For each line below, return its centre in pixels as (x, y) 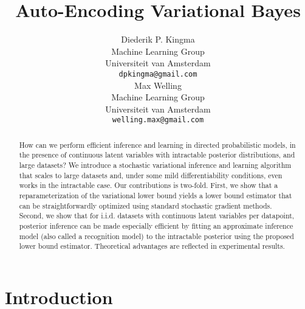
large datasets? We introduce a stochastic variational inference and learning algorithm (155, 165)
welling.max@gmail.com (158, 120)
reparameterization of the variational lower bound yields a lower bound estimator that (156, 196)
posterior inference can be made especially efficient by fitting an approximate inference (156, 226)
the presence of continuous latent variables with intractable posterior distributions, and (157, 155)
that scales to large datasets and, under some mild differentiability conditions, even (151, 175)
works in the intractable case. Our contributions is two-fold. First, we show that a (149, 185)
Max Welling (158, 85)
